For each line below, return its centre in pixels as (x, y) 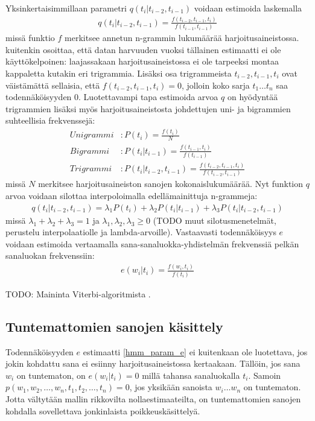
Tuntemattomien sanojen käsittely (114, 326)
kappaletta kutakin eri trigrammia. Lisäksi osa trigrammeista (119, 73)
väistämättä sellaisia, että (53, 85)
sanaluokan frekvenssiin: (50, 255)
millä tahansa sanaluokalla (191, 375)
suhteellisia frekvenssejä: (50, 120)
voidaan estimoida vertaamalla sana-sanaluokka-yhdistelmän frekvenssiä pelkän (152, 243)
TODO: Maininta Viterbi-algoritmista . (78, 293)
